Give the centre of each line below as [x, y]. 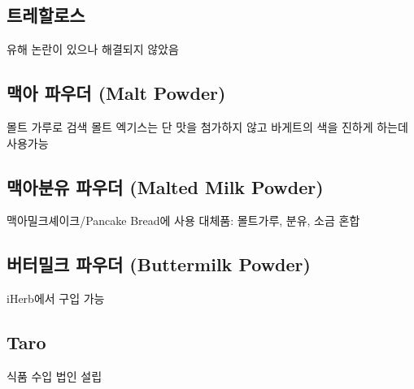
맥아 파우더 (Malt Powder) [116, 93]
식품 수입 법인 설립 [54, 376]
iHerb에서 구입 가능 [56, 298]
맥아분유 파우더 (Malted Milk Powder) [165, 186]
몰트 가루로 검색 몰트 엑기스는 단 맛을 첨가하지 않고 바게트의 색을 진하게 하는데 [207, 127]
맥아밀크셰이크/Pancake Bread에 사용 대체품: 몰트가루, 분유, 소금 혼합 [183, 220]
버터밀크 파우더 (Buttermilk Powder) [159, 264]
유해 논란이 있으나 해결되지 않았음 [93, 49]
